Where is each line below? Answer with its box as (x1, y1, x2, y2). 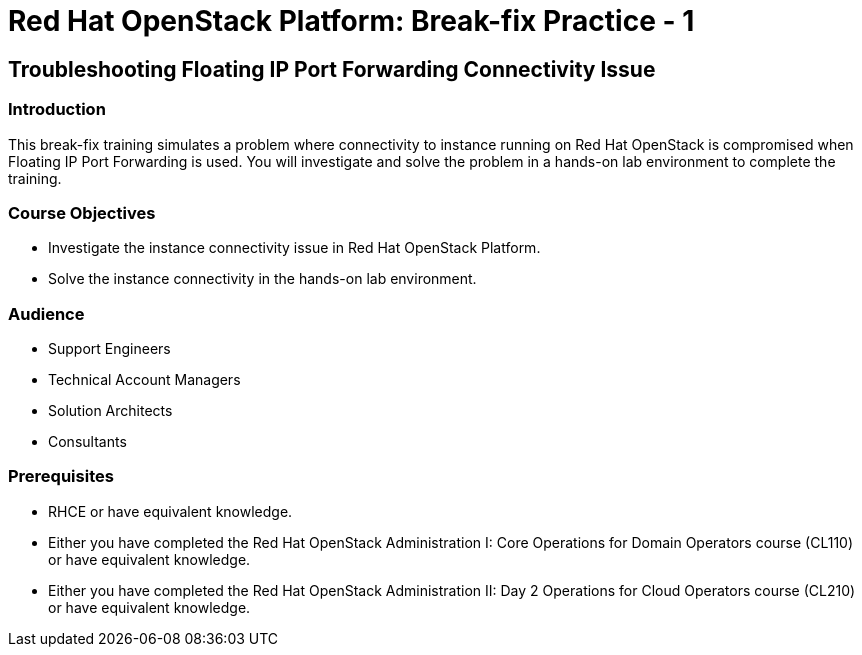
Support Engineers (48, 340, 171, 358)
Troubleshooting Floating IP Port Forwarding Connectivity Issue (8, 56, 656, 82)
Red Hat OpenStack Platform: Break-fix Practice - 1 (8, 4, 695, 38)
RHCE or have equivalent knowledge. (48, 502, 293, 520)
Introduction (8, 99, 106, 120)
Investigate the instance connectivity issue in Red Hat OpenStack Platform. (48, 239, 541, 257)
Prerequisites (8, 466, 114, 487)
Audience (8, 303, 85, 324)
